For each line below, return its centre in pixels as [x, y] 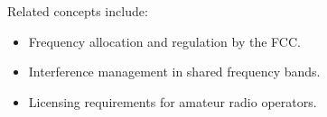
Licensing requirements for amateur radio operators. [173, 101]
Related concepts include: [78, 11]
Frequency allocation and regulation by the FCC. [164, 41]
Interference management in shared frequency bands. [174, 72]
